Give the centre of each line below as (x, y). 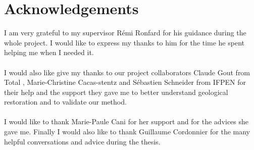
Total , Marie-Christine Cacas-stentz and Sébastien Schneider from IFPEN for (125, 82)
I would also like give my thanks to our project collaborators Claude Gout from (127, 72)
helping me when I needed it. (49, 52)
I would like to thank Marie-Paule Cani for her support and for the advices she (126, 121)
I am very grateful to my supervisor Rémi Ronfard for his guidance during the (125, 33)
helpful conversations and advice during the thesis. (82, 141)
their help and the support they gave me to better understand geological (116, 92)
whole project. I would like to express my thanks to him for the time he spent (124, 42)
